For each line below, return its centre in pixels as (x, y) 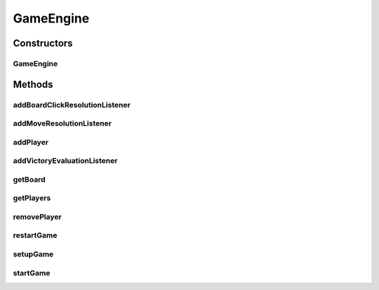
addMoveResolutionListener (62, 124)
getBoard (29, 179)
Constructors (43, 43)
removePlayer (38, 216)
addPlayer (31, 142)
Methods (33, 84)
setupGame (33, 254)
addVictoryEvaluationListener (65, 161)
